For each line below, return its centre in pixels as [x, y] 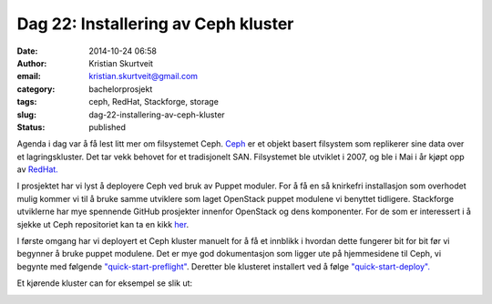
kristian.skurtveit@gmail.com [143, 76]
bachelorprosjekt [121, 89]
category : [36, 89]
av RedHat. [37, 169]
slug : [26, 115]
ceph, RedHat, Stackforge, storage [154, 102]
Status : [31, 127]
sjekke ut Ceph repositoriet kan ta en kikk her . [103, 224]
